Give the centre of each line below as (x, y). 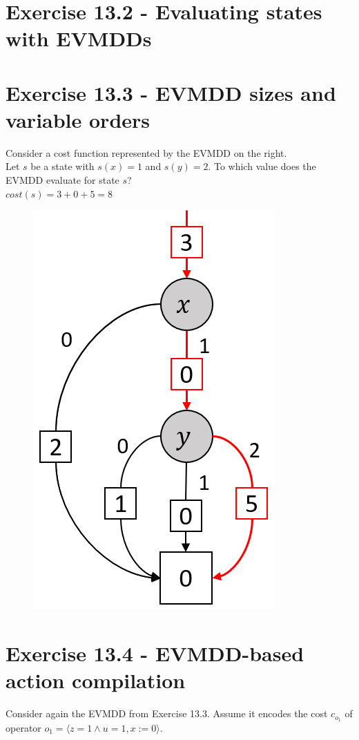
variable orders (78, 119)
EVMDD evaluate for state (62, 180)
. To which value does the (262, 166)
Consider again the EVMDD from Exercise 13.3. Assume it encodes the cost (167, 713)
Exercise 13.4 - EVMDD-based (155, 653)
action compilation (96, 680)
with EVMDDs (79, 38)
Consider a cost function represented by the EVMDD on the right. (146, 152)
